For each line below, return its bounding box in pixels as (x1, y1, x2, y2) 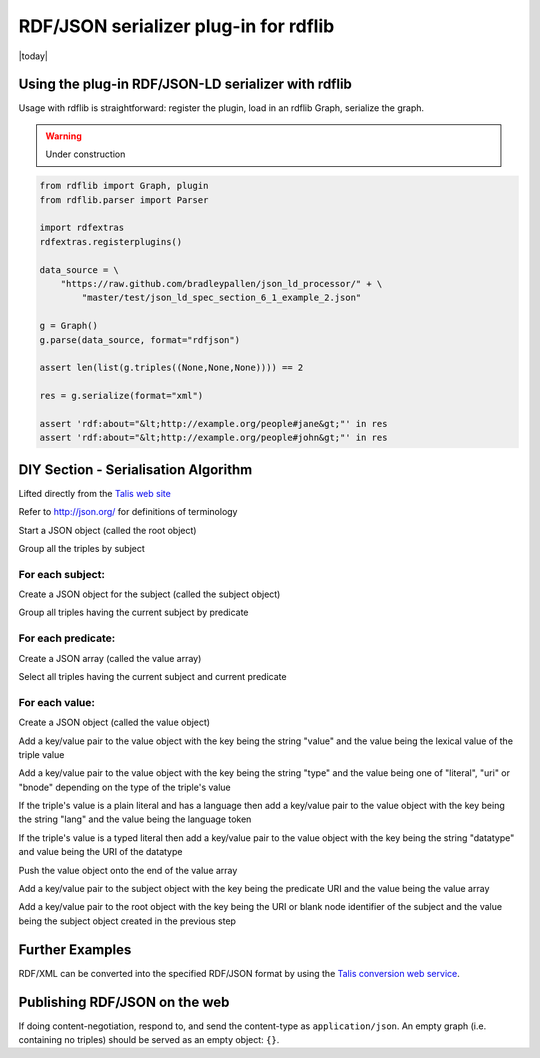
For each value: (18, 695, 95, 709)
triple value (18, 748, 65, 760)
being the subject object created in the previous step (18, 915, 237, 927)
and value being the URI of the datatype (18, 846, 183, 858)
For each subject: (18, 567, 105, 581)
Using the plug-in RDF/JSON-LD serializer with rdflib (18, 76, 352, 93)
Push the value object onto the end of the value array (18, 864, 238, 876)
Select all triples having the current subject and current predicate (18, 670, 287, 682)
